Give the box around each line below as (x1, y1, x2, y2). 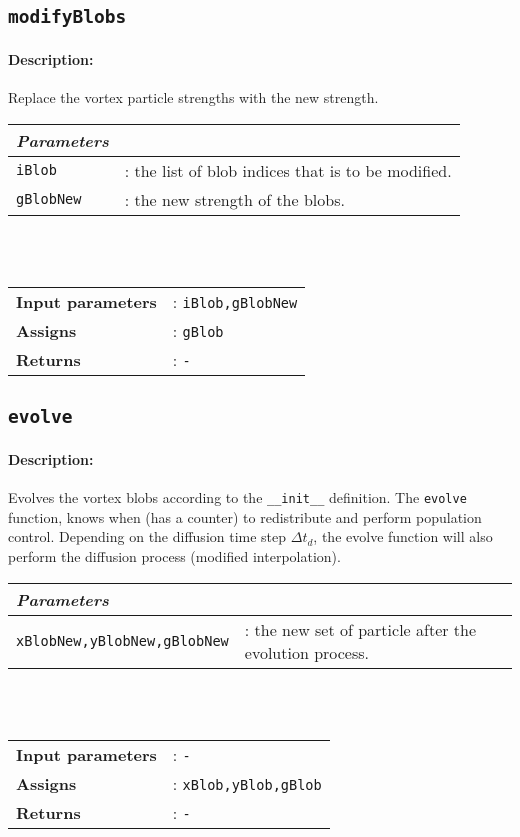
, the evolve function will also (313, 526, 493, 547)
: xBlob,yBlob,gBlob (172, 771, 322, 795)
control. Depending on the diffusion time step (8, 526, 287, 547)
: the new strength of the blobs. (124, 187, 345, 211)
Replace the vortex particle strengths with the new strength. (8, 87, 379, 108)
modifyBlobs (8, 6, 127, 28)
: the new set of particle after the (244, 617, 477, 641)
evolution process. (244, 640, 370, 664)
